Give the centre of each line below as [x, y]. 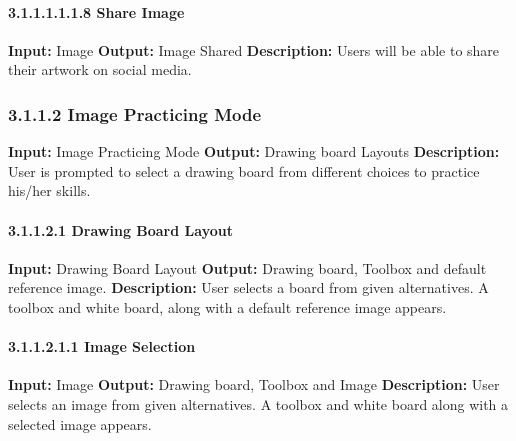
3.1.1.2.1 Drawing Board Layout [120, 229]
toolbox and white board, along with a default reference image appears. [227, 306]
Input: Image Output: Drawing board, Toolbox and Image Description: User [254, 384]
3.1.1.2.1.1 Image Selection [102, 346]
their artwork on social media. [100, 69]
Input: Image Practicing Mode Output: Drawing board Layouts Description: [254, 151]
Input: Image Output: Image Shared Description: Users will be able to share [254, 49]
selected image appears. [80, 423]
